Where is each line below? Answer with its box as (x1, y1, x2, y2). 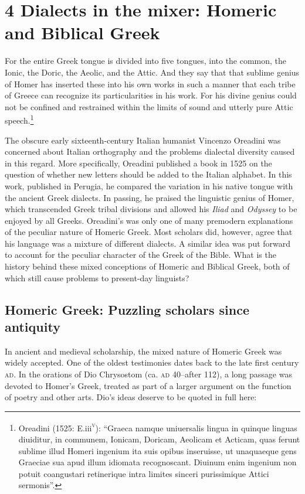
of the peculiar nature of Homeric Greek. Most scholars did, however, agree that (5, 226, 293, 238)
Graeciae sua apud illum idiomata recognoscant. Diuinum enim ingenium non (18, 456, 297, 468)
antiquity (5, 318, 60, 336)
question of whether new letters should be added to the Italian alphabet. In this (5, 168, 292, 180)
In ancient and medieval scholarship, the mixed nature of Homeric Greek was (5, 345, 282, 357)
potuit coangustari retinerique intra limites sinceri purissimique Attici (18, 467, 269, 479)
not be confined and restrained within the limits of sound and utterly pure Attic (5, 100, 293, 113)
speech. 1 (5, 113, 34, 126)
